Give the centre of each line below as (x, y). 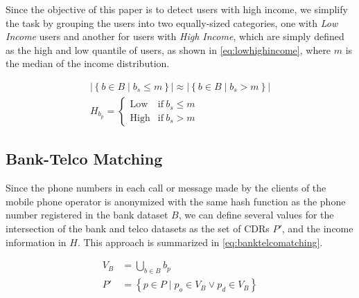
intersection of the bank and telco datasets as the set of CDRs (138, 229)
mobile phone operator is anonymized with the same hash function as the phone (176, 201)
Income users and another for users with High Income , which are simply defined (175, 36)
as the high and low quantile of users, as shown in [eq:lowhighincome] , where (168, 49)
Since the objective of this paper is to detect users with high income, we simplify (177, 9)
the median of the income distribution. (88, 63)
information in (36, 242)
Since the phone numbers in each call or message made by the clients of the (166, 188)
